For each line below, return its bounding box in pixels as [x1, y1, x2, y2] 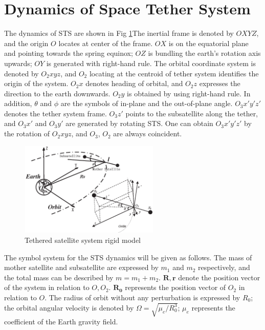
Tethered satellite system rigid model [25, 234, 141, 245]
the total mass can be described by [4, 272, 114, 282]
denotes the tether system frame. [4, 108, 107, 118]
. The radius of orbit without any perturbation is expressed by [45, 292, 240, 302]
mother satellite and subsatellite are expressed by [4, 262, 159, 273]
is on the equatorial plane [168, 37, 249, 48]
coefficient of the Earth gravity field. [4, 316, 118, 327]
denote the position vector [178, 272, 260, 282]
